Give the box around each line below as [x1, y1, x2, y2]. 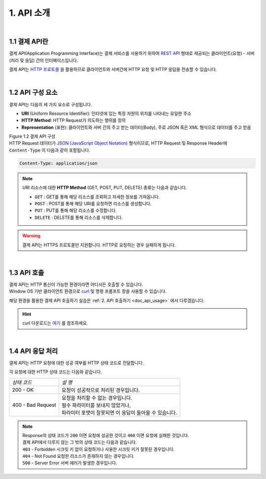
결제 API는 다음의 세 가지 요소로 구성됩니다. [9, 101, 92, 107]
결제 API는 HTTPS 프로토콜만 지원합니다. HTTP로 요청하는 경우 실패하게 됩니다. [22, 242, 176, 248]
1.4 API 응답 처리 [9, 347, 58, 355]
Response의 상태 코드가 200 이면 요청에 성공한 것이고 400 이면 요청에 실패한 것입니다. [22, 432, 189, 438]
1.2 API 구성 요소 [9, 88, 58, 97]
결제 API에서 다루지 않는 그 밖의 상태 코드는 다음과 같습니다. [22, 439, 137, 445]
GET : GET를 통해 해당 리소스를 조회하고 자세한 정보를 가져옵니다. [34, 194, 160, 200]
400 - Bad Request [12, 401, 57, 408]
